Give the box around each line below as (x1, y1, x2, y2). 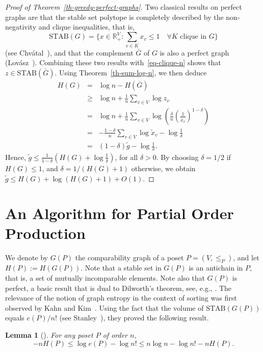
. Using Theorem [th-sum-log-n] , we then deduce (55, 67, 207, 77)
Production (5, 223, 86, 243)
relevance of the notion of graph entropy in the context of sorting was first (5, 292, 237, 303)
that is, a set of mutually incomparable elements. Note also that (5, 273, 205, 283)
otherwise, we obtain (131, 163, 196, 173)
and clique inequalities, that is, (38, 21, 135, 32)
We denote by (5, 252, 48, 263)
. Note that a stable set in (81, 262, 162, 273)
